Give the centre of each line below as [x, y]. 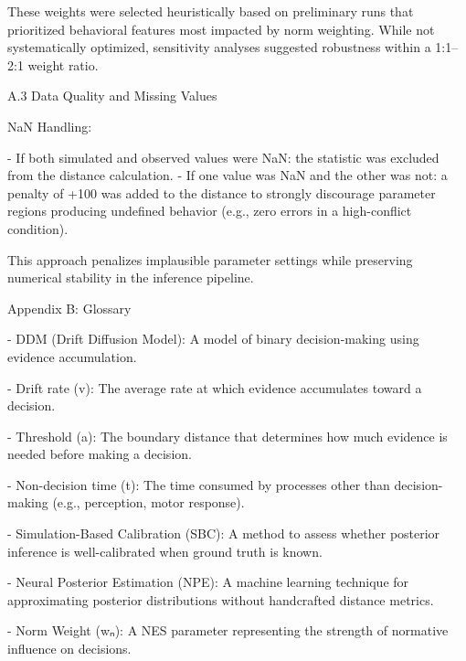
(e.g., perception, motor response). [148, 502]
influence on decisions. [69, 649]
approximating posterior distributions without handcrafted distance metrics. [221, 599]
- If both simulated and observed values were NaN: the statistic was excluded [223, 157]
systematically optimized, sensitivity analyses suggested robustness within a [219, 47]
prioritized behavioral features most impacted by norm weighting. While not [221, 29]
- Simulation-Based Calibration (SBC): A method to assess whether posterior [224, 533]
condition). [38, 228]
